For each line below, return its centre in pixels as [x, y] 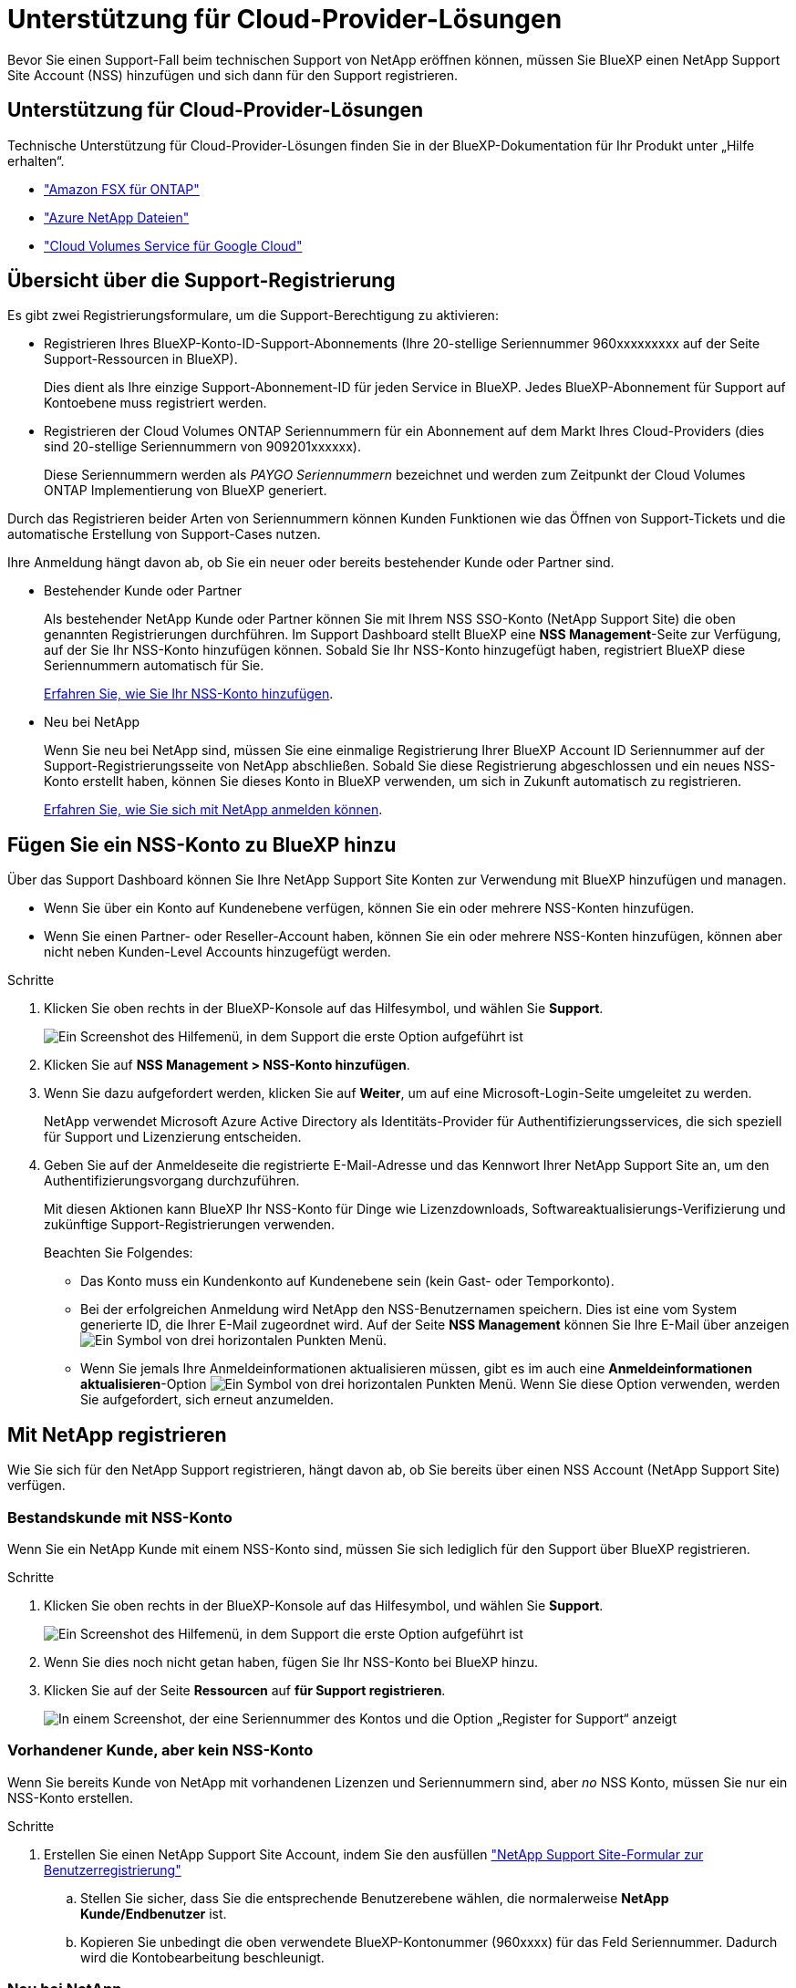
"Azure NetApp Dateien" [117, 217]
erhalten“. [36, 160]
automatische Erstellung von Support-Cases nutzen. [164, 534]
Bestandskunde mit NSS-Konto [120, 1517]
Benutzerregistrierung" [113, 1869]
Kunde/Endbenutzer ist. [154, 1913]
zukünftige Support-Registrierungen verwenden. [190, 1225]
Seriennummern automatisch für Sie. [154, 666]
